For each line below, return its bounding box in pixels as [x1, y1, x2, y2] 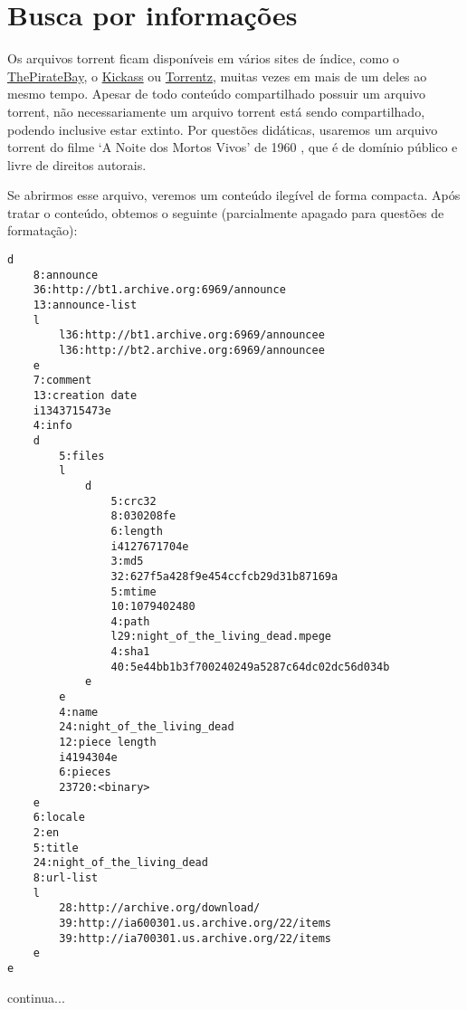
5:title [33, 841, 79, 854]
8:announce [33, 268, 99, 281]
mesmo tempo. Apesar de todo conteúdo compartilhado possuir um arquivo [7, 84, 426, 103]
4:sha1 [110, 645, 150, 659]
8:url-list [33, 871, 99, 884]
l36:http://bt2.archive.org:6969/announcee [59, 344, 325, 357]
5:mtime [110, 585, 157, 598]
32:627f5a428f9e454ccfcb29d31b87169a [110, 569, 338, 583]
